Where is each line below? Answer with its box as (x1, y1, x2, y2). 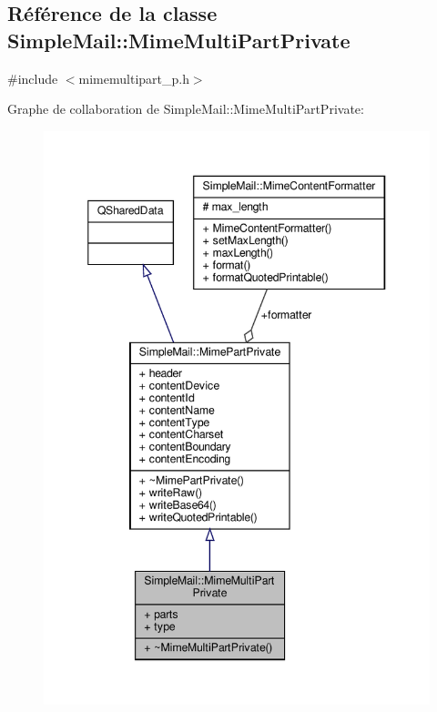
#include (7, 68, 58, 87)
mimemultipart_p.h (78, 68, 189, 87)
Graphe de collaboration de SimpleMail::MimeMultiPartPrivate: (7, 99, 364, 118)
